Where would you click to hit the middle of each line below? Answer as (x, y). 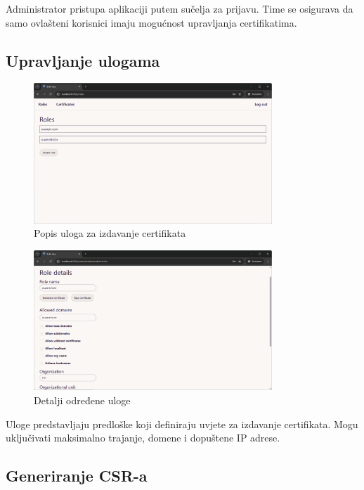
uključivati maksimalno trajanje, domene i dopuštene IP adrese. (143, 438)
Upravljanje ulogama (83, 60)
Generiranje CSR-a (77, 476)
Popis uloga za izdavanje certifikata (110, 233)
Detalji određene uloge (82, 400)
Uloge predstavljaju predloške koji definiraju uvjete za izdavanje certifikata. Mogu (182, 424)
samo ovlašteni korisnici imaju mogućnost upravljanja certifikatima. (151, 22)
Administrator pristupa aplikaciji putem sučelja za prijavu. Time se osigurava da (180, 8)
